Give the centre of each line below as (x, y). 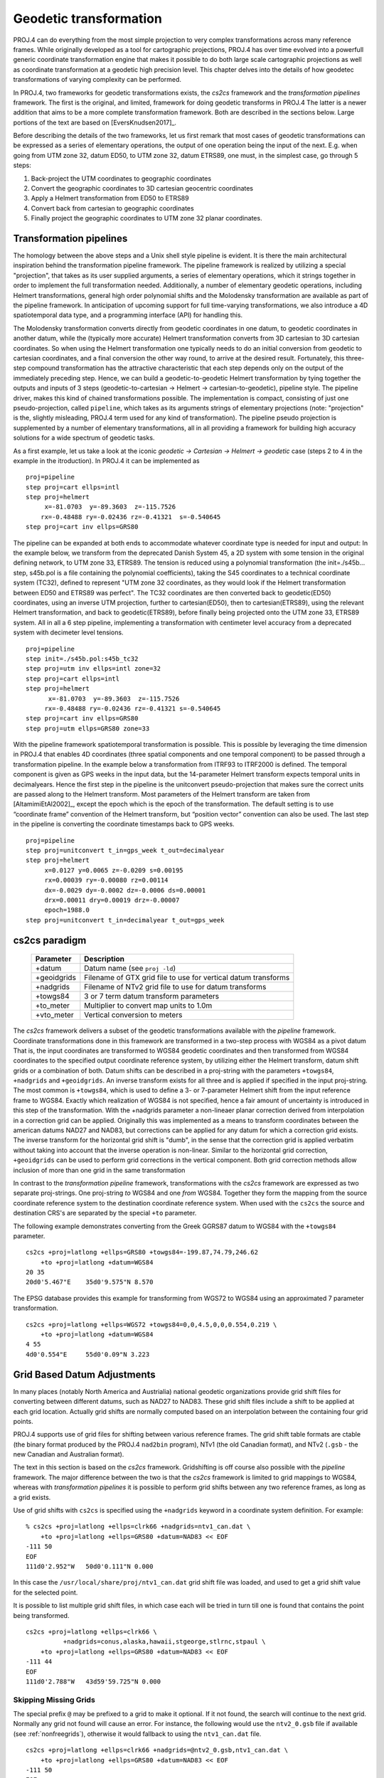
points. (23, 1421)
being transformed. (41, 1615)
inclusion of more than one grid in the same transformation (99, 1170)
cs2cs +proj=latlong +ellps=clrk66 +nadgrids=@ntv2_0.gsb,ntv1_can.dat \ (157, 1750)
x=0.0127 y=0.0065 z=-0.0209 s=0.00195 (114, 870)
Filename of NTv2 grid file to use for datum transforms (175, 987)
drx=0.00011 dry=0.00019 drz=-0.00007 (112, 900)
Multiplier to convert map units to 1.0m (148, 1006)
